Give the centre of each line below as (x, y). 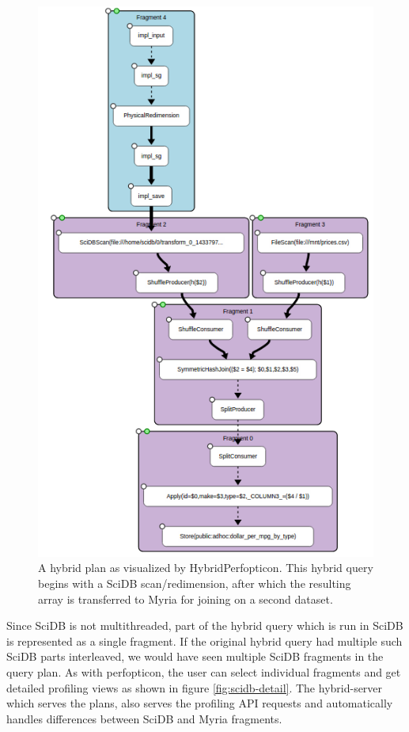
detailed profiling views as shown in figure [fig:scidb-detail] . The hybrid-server (195, 687)
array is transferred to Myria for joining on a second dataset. (186, 599)
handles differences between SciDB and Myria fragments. (144, 718)
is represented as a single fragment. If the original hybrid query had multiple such (204, 640)
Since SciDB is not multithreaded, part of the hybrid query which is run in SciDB (205, 625)
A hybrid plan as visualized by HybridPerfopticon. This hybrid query (206, 568)
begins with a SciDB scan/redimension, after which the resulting (195, 583)
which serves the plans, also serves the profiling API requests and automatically (200, 703)
